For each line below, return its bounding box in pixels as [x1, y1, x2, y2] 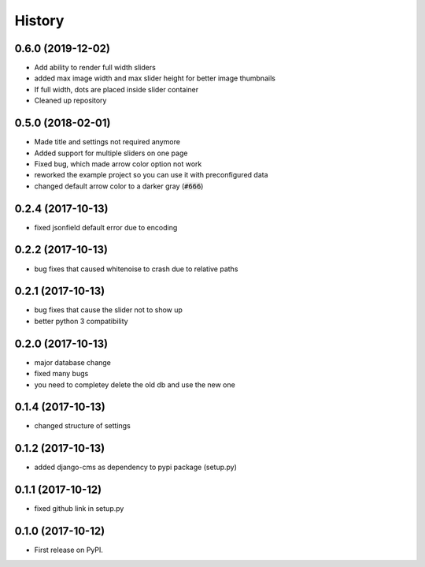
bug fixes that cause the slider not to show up [34, 305, 183, 315]
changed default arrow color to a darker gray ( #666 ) [34, 181, 204, 191]
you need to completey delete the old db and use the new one [34, 379, 235, 390]
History [14, 12, 65, 29]
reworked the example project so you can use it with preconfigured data [34, 170, 268, 180]
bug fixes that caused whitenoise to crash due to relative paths [34, 264, 238, 274]
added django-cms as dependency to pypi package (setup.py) [34, 462, 238, 472]
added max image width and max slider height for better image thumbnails [34, 73, 275, 83]
